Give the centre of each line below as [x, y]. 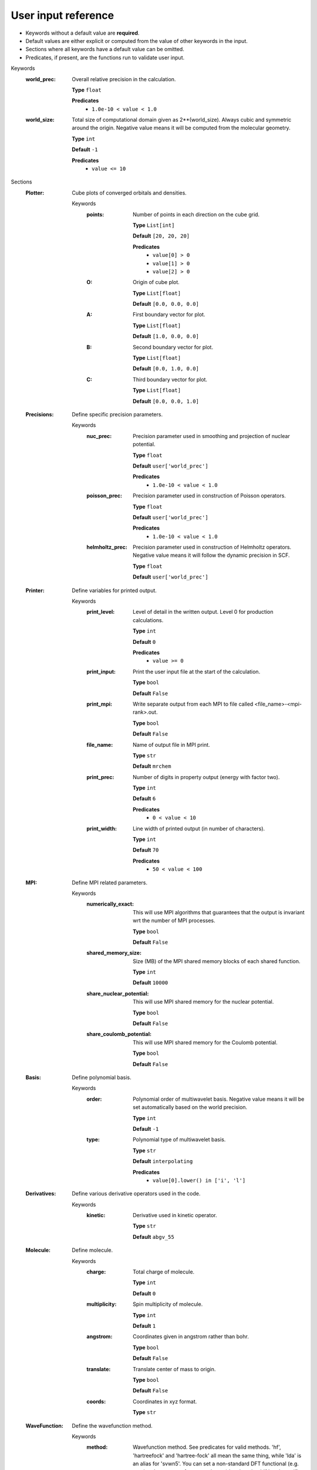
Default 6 [144, 799]
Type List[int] [154, 225]
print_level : [101, 612]
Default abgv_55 [154, 1237]
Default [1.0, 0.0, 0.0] [166, 336]
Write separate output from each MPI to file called [193, 704]
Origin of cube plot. [156, 282]
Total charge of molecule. [164, 1272]
